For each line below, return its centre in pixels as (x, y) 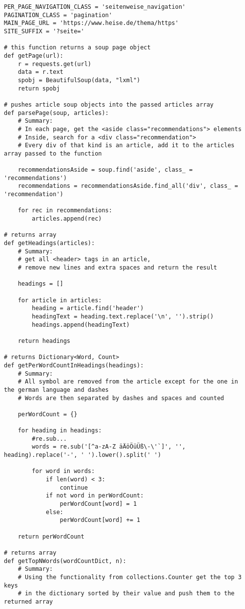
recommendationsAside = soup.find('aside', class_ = (105, 170)
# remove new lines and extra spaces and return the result (117, 268)
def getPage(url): (34, 56)
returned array (29, 601)
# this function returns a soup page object (77, 48)
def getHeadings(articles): (50, 243)
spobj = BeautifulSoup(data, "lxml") (79, 80)
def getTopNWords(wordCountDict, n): (65, 561)
